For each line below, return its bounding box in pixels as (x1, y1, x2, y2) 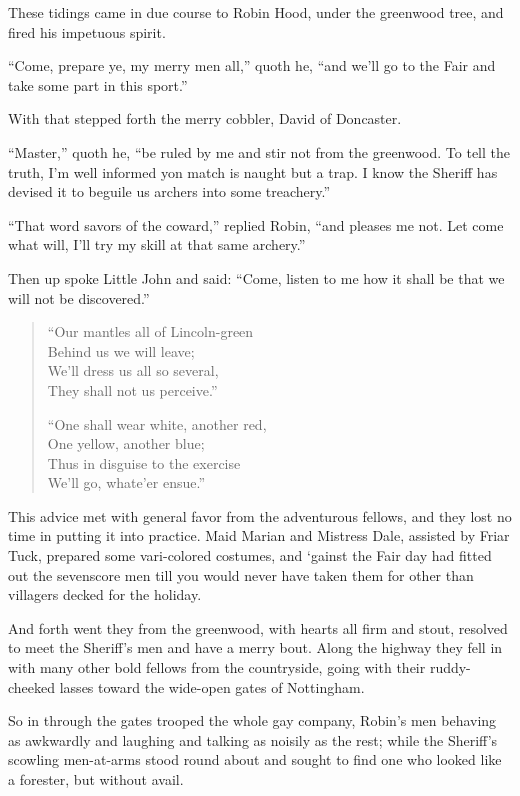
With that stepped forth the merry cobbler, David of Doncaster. (8, 108, 402, 129)
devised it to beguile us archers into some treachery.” (8, 181, 331, 202)
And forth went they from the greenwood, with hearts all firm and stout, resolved (8, 617, 508, 638)
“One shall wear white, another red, (47, 413, 267, 434)
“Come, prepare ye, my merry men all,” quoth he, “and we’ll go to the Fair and (8, 55, 496, 76)
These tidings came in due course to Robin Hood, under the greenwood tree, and (8, 2, 504, 22)
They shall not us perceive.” (47, 379, 218, 400)
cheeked (8, 676, 56, 697)
